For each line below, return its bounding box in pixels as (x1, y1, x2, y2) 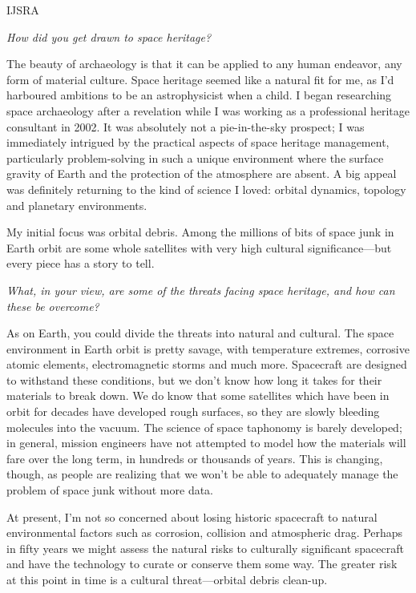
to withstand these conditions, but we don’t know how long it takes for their (6, 371, 382, 388)
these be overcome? (6, 297, 99, 314)
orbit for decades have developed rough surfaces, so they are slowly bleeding (6, 403, 380, 420)
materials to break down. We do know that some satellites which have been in (6, 387, 390, 404)
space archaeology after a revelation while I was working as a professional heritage (6, 102, 410, 119)
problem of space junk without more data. (6, 482, 214, 498)
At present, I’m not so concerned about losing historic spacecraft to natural (6, 508, 378, 525)
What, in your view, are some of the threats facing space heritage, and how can (6, 281, 395, 298)
